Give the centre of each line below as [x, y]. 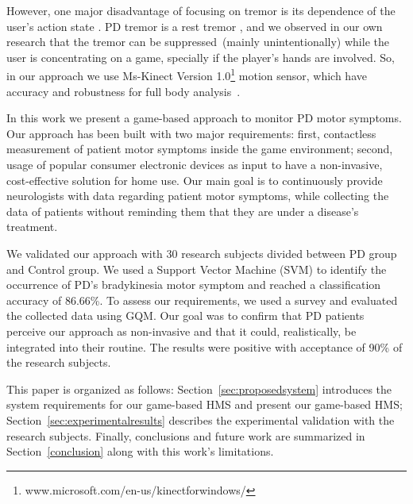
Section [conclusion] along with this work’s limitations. [140, 451]
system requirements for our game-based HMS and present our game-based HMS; [205, 404]
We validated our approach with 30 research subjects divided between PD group [202, 253]
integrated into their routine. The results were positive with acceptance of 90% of [205, 346]
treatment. [32, 227]
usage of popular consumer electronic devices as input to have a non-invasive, [195, 164]
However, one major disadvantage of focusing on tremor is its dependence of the [201, 10]
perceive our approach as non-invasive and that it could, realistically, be [181, 331]
